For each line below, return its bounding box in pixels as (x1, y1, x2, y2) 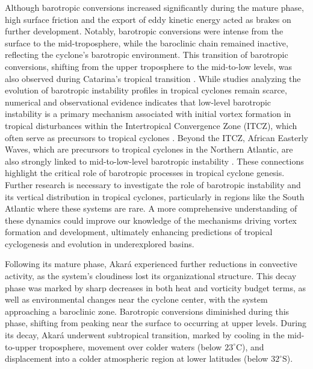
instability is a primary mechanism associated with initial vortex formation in (5, 107, 291, 120)
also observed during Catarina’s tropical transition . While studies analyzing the (5, 72, 301, 84)
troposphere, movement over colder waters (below (39, 340, 222, 353)
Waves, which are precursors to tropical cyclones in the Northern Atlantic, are (5, 143, 293, 156)
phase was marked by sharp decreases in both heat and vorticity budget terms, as (5, 281, 306, 294)
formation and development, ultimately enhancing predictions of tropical (5, 225, 273, 238)
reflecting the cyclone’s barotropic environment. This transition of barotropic (5, 48, 288, 61)
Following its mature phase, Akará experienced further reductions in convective (5, 257, 297, 270)
